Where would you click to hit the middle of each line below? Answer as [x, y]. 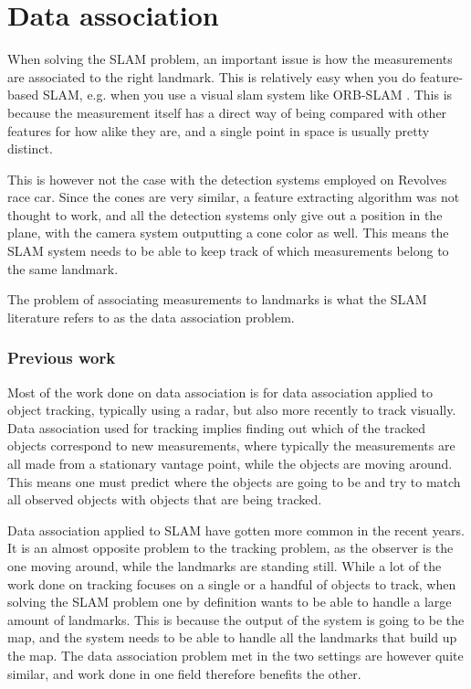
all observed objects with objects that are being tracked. [165, 499]
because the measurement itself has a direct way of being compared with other [227, 112]
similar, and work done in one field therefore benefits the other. [184, 673]
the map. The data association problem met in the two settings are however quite [235, 655]
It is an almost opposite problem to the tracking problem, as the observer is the [230, 548]
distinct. [30, 148]
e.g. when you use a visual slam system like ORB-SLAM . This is [270, 95]
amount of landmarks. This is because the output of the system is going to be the [236, 619]
